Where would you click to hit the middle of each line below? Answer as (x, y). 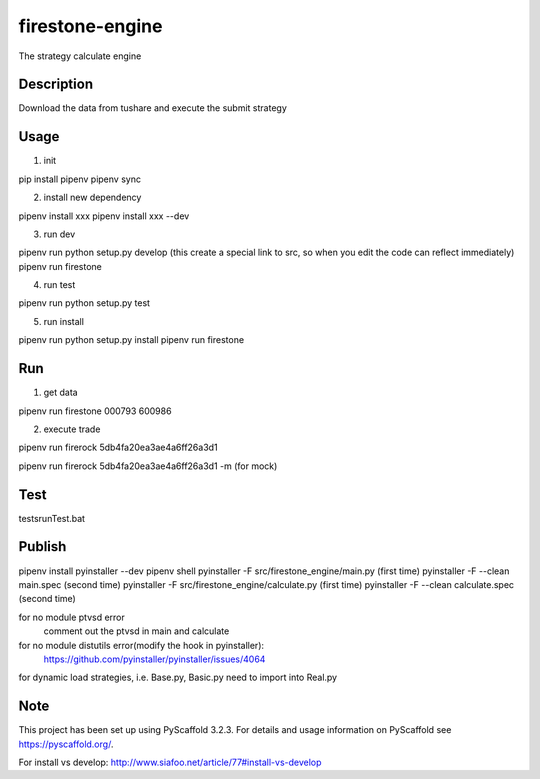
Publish (42, 546)
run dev (59, 234)
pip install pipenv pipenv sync (80, 179)
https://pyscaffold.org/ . (66, 744)
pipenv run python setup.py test (84, 303)
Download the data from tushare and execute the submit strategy (152, 108)
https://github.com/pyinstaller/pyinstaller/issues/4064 (154, 659)
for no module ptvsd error (71, 617)
